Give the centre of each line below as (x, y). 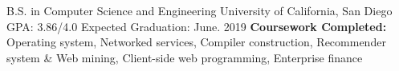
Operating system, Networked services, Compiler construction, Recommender (196, 42)
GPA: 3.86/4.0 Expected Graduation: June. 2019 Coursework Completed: (197, 26)
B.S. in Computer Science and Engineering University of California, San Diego (199, 10)
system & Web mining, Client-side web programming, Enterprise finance (185, 57)
